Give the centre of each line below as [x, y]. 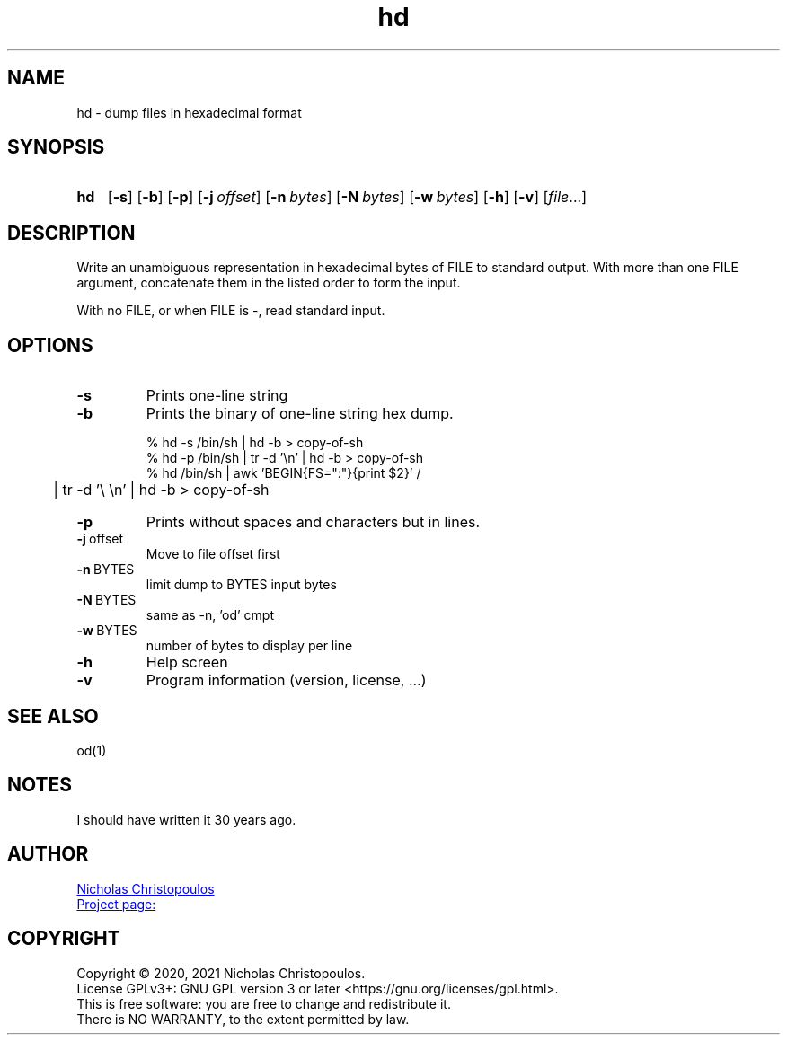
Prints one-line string [217, 396]
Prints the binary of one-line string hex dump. [300, 414]
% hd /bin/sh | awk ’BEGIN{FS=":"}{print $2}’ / [283, 473]
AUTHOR [48, 854]
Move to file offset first [213, 554]
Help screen [187, 662]
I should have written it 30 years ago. [186, 819]
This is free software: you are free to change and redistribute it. [264, 1003]
